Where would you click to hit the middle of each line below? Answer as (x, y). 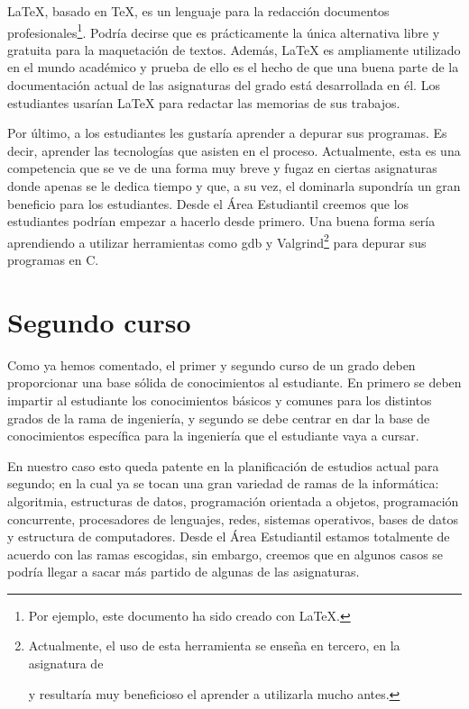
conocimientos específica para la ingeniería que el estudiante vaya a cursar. (213, 436)
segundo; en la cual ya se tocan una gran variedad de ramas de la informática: (223, 483)
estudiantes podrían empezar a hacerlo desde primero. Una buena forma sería (221, 221)
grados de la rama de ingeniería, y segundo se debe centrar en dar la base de (219, 418)
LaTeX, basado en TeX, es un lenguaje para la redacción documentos (198, 11)
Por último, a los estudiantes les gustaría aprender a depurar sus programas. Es (227, 133)
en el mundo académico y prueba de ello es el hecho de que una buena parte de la (233, 67)
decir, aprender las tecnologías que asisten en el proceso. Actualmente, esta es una (234, 150)
